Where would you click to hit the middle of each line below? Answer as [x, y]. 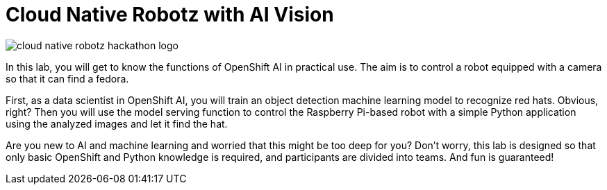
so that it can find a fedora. [67, 78]
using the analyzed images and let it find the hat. [117, 123]
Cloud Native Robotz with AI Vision [170, 15]
